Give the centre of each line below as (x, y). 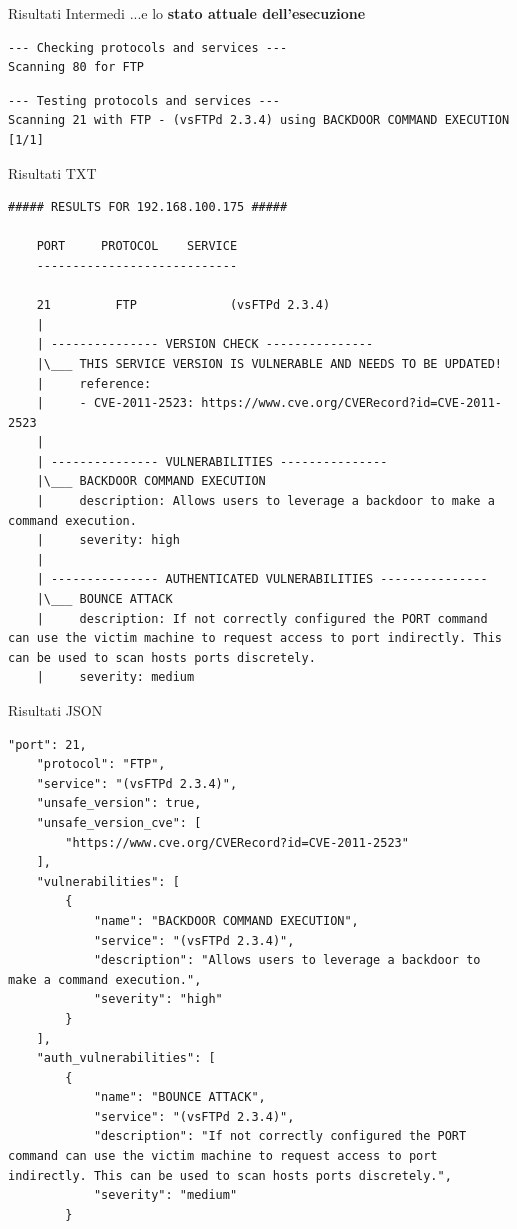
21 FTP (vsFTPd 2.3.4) (183, 305)
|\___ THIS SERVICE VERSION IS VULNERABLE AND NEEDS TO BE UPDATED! (269, 363)
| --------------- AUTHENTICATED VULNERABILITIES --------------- (262, 579)
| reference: (94, 383)
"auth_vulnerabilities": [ (126, 1058)
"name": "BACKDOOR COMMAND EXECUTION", (226, 920)
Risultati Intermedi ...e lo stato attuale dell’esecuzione (187, 13)
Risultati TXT (52, 172)
